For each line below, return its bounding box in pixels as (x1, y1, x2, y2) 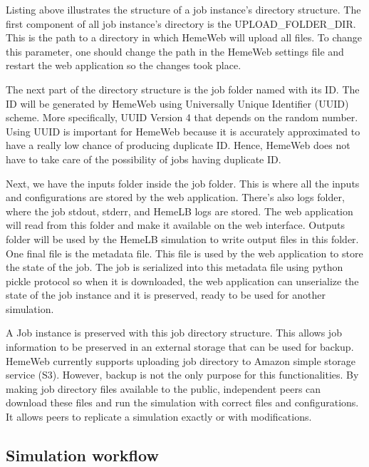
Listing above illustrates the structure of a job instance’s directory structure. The (6, 2, 361, 16)
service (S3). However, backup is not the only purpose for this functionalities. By (6, 367, 359, 382)
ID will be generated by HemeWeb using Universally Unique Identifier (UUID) (6, 96, 349, 111)
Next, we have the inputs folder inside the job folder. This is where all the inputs (6, 175, 360, 190)
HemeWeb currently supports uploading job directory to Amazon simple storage (6, 353, 355, 368)
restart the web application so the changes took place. (6, 58, 241, 73)
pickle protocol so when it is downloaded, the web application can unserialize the (6, 273, 359, 288)
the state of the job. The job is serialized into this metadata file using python (6, 260, 343, 274)
